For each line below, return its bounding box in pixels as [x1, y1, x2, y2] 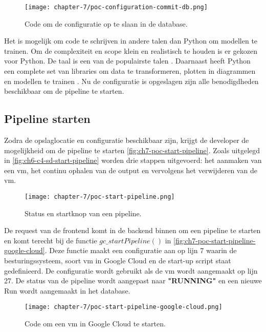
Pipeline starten [4, 111, 91, 127]
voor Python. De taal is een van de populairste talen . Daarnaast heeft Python [4, 55, 251, 66]
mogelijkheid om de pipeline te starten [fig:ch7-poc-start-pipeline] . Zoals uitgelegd [4, 144, 260, 155]
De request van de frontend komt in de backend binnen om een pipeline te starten [4, 225, 261, 236]
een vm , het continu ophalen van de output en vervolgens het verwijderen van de [4, 164, 257, 175]
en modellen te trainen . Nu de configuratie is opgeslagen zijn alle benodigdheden [4, 75, 259, 86]
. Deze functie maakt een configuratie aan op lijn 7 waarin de [45, 245, 237, 256]
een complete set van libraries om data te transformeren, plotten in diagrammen [4, 66, 256, 76]
